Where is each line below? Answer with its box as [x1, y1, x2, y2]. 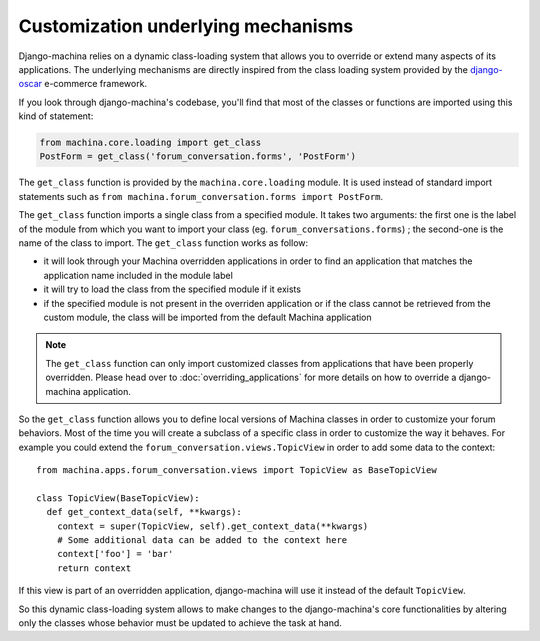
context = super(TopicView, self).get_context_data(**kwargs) [56, 520, 369, 532]
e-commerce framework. [44, 78, 148, 90]
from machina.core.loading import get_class [39, 137, 262, 149]
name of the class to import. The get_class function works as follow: [18, 237, 309, 249]
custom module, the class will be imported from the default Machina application [43, 311, 372, 323]
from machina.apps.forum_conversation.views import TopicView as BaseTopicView [36, 465, 437, 476]
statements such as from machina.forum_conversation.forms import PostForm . [18, 190, 384, 202]
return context [56, 562, 132, 574]
